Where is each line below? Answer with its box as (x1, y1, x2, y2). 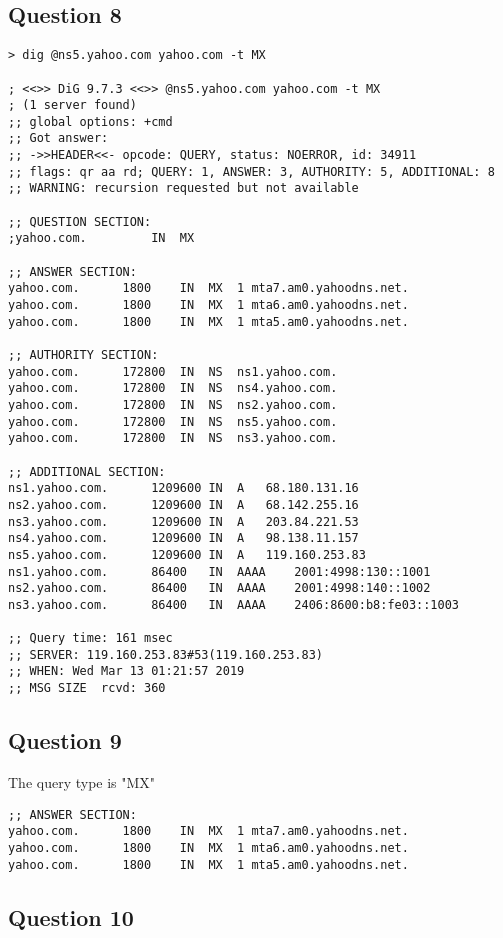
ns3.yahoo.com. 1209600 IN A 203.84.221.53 (8, 514, 359, 529)
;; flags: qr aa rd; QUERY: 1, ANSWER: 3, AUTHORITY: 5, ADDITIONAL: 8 (8, 164, 495, 179)
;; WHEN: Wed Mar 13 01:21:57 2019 (8, 664, 245, 679)
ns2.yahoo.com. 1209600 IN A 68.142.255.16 (8, 497, 359, 512)
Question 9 (8, 725, 122, 756)
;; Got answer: (8, 131, 109, 146)
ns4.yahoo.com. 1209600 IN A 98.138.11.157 (8, 531, 359, 546)
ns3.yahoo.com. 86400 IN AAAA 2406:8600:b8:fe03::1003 (8, 597, 460, 612)
